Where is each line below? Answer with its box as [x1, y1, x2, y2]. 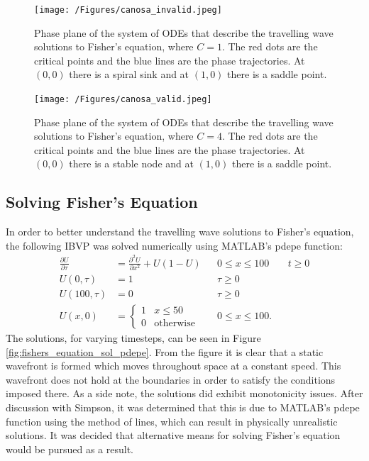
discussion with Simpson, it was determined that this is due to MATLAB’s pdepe [6, 399, 360, 414]
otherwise [154, 318, 195, 329]
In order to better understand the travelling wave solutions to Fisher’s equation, [6, 224, 354, 239]
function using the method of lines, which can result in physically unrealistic [6, 413, 338, 428]
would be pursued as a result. [6, 441, 133, 456]
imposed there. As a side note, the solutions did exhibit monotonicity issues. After [6, 386, 363, 401]
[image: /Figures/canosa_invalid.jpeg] [34, 5, 222, 15]
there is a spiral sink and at [69, 67, 189, 82]
